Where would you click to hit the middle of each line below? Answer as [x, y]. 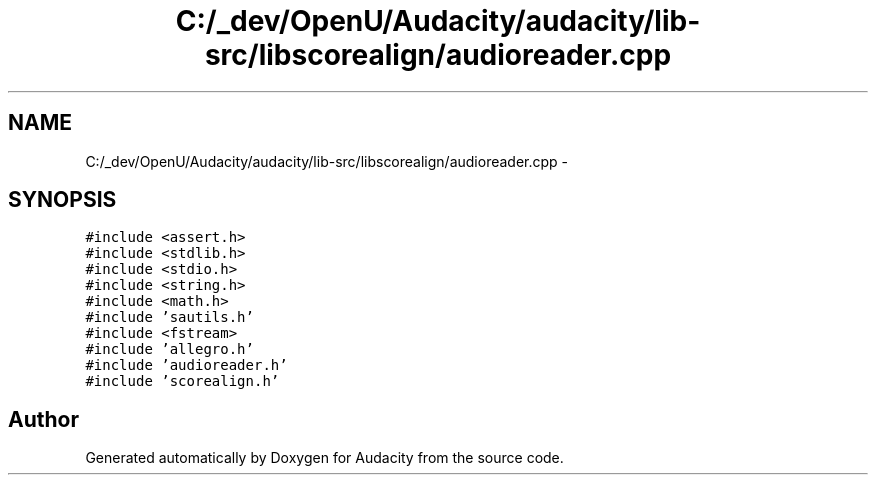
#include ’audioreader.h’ [186, 365]
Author [43, 419]
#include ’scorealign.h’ [182, 381]
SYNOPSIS [62, 200]
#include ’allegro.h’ [169, 349]
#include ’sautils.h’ [169, 317]
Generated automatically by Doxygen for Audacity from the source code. [324, 458]
